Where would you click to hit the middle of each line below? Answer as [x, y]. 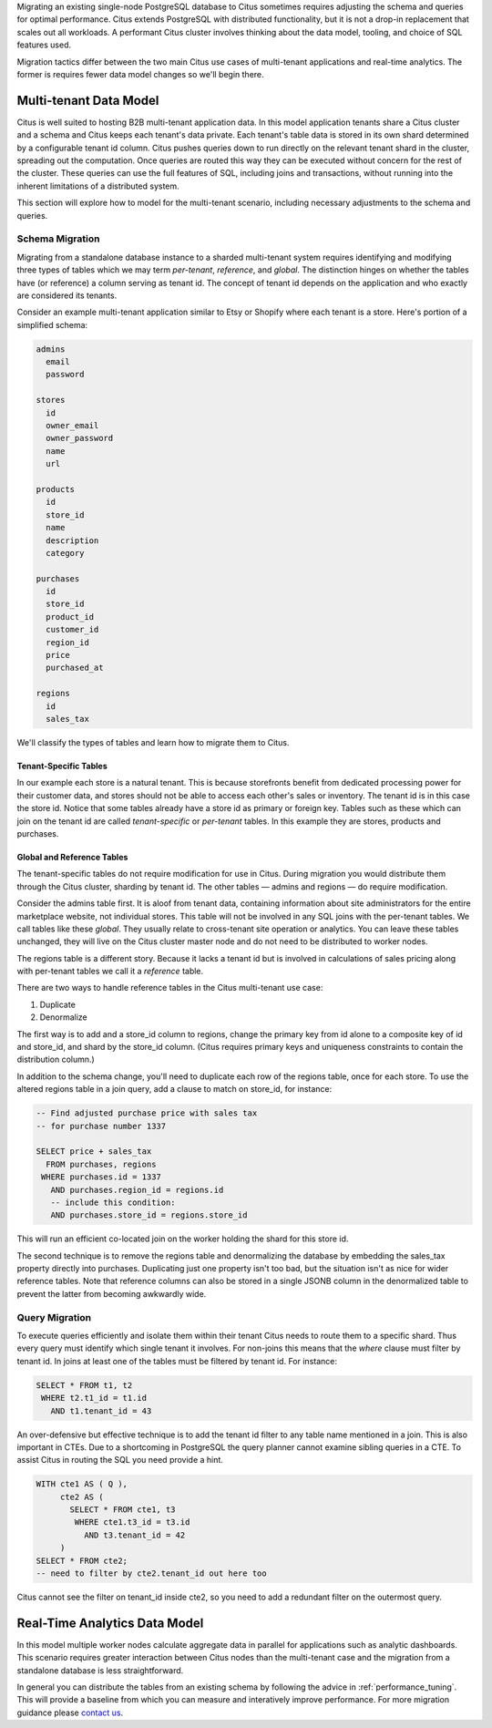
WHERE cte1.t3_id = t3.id [132, 1522]
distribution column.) [56, 1059]
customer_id [72, 630]
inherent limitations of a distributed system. [98, 186]
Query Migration [54, 1317]
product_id [70, 617]
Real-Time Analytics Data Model [110, 1623]
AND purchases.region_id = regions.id [137, 1190]
